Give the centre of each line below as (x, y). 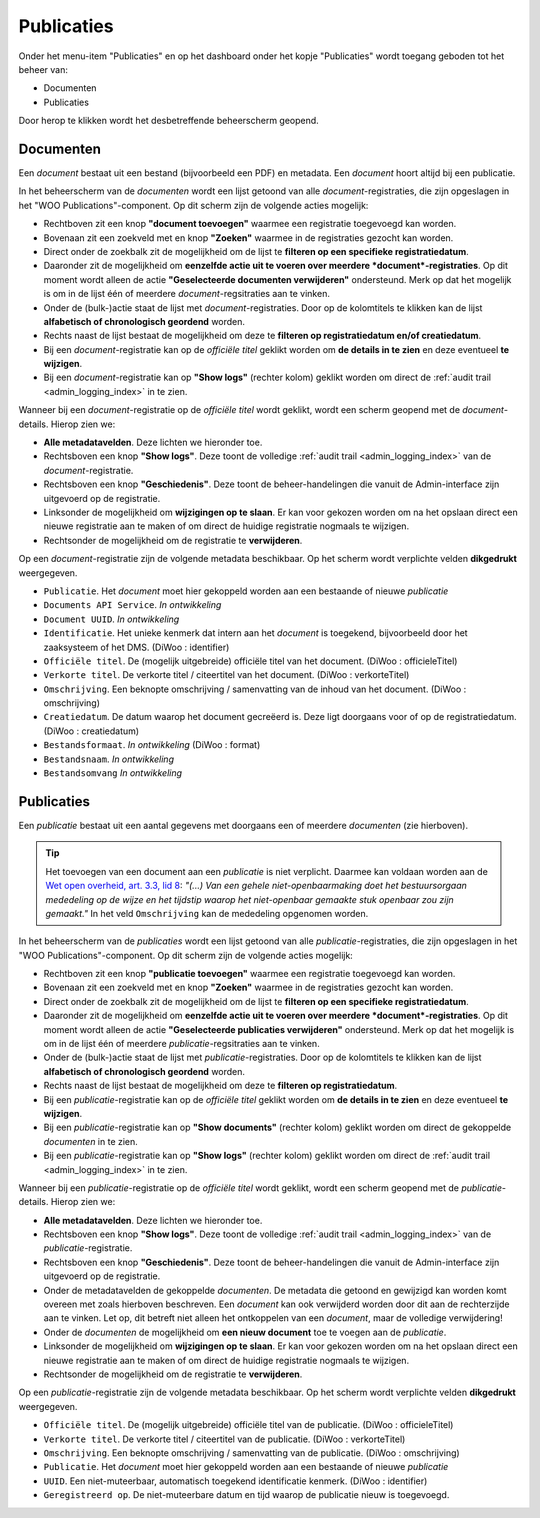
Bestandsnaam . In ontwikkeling (109, 759)
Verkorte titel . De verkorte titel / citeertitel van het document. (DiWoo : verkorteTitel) (226, 675)
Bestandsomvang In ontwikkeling (113, 773)
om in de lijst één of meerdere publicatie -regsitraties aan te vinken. (181, 1044)
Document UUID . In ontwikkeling (111, 619)
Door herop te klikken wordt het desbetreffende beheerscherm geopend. (168, 121)
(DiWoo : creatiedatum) (91, 731)
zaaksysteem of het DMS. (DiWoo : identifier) (136, 647)
